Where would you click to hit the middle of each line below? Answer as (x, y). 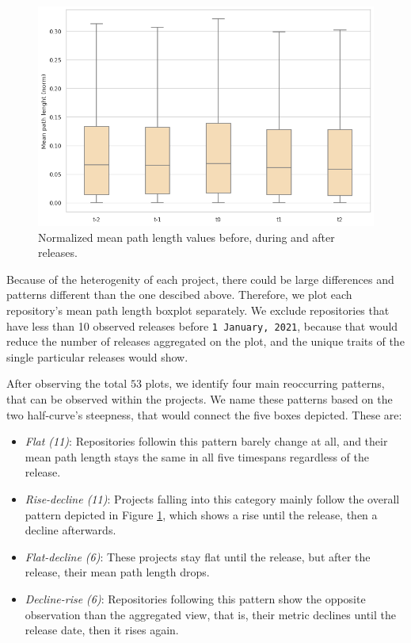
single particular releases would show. (97, 356)
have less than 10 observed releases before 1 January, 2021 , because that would (202, 325)
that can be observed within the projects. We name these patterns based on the (200, 399)
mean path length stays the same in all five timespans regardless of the (197, 456)
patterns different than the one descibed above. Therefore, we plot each (179, 295)
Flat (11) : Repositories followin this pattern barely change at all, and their (206, 441)
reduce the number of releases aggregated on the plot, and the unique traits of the (205, 341)
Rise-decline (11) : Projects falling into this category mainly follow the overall (212, 499)
